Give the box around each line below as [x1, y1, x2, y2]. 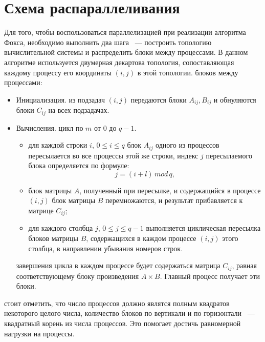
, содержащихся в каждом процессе [86, 233, 196, 244]
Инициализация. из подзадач [16, 94, 105, 105]
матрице [28, 205, 54, 216]
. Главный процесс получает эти [160, 270, 260, 281]
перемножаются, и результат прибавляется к [105, 195, 243, 206]
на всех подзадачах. [48, 105, 109, 115]
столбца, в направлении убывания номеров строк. [28, 243, 183, 253]
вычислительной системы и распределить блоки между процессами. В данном [4, 47, 248, 57]
